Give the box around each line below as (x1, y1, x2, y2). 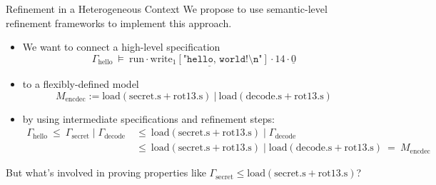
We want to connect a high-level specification (22, 39, 220, 54)
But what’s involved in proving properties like (6, 165, 206, 180)
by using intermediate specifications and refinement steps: (22, 111, 275, 126)
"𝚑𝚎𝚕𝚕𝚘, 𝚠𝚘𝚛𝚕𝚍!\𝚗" (183, 54, 263, 64)
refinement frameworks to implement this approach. (6, 15, 232, 30)
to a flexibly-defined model (22, 76, 139, 91)
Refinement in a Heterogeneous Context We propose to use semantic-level (6, 1, 328, 16)
